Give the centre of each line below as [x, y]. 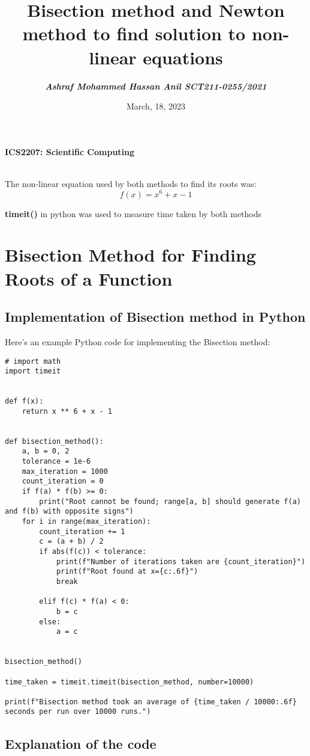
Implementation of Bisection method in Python [155, 317]
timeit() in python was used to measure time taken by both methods [133, 213]
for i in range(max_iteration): [86, 521]
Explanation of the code [81, 743]
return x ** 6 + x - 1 [67, 411]
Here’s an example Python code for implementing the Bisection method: [138, 341]
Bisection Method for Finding [130, 255]
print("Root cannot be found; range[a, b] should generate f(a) [170, 501]
